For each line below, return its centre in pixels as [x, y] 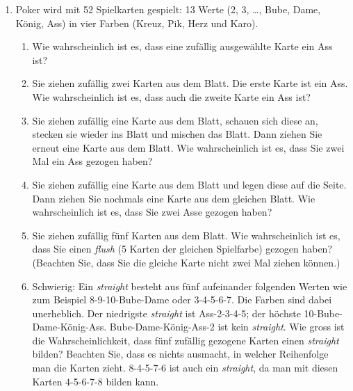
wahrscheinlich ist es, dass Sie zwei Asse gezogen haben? [152, 212]
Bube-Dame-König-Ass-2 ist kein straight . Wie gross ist [227, 327]
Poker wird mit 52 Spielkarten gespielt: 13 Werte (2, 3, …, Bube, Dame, [168, 9]
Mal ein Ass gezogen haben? [92, 161]
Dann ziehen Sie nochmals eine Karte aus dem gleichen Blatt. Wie [174, 198]
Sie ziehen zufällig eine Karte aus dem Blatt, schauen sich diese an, [175, 120]
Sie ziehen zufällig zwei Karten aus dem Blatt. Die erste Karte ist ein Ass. [190, 83]
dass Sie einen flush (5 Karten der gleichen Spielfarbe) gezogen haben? [182, 249]
